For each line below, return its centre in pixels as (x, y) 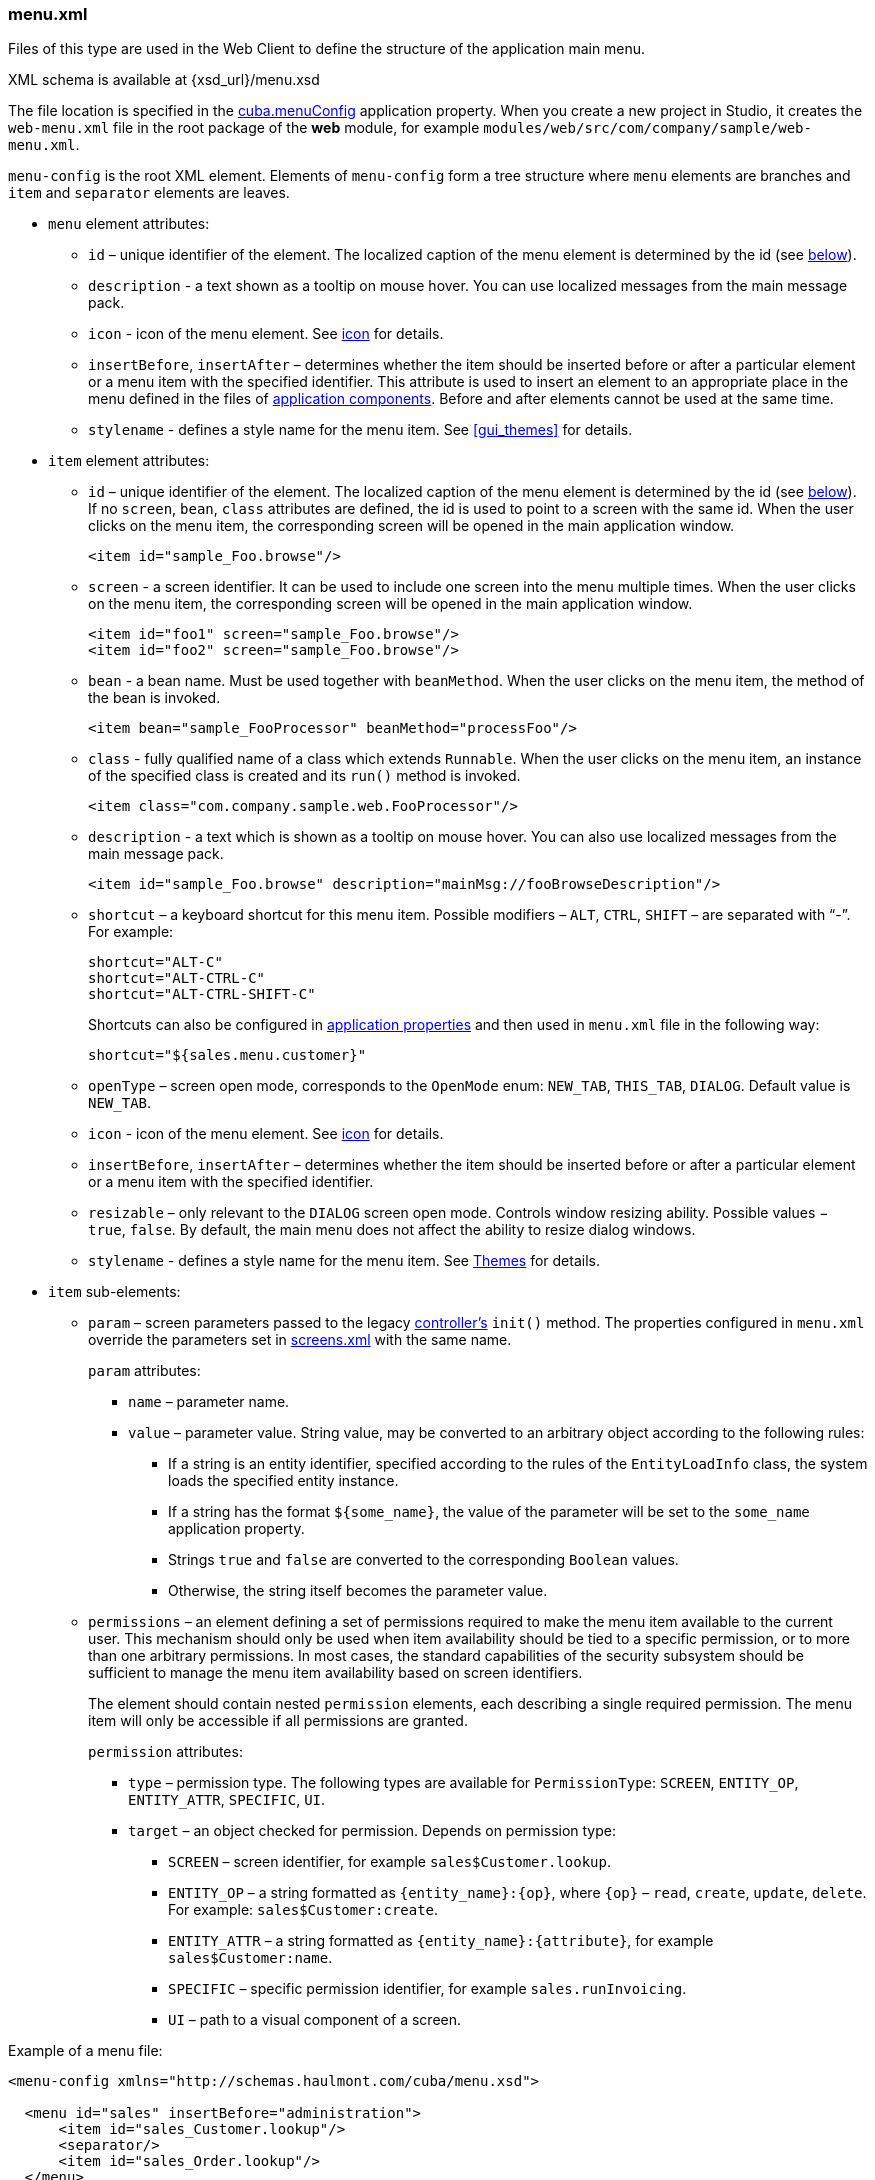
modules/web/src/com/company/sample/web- (647, 128)
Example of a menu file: (85, 2051)
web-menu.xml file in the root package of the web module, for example (244, 128)
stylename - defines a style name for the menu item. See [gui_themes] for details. (360, 430)
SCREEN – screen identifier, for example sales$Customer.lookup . (389, 1862)
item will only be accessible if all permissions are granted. (278, 1721)
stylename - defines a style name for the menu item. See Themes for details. (344, 1261)
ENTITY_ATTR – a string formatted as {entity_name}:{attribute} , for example (441, 1941)
